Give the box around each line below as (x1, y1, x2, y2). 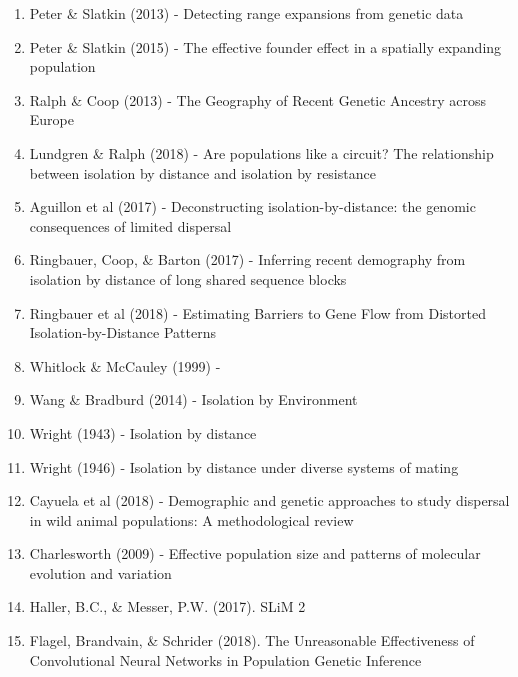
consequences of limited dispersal (29, 215, 232, 236)
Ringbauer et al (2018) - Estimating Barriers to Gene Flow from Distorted (29, 302, 486, 323)
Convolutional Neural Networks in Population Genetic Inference (29, 649, 422, 670)
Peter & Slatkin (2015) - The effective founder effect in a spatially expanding (29, 36, 502, 57)
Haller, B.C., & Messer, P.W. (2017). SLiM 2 (29, 596, 306, 617)
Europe (29, 109, 74, 130)
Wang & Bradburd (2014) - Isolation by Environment (29, 389, 358, 410)
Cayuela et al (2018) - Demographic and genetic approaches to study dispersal (29, 490, 510, 511)
